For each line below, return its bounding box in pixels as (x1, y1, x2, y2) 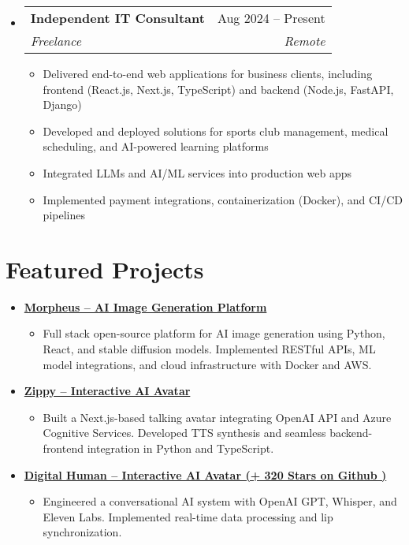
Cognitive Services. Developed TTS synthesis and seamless (43, 424, 326, 441)
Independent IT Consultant (30, 9, 205, 27)
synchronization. (43, 524, 122, 540)
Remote (284, 32, 325, 50)
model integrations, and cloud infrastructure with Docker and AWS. (43, 356, 372, 372)
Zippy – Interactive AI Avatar (24, 383, 191, 399)
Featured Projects (6, 252, 204, 285)
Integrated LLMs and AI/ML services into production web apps (43, 164, 352, 181)
